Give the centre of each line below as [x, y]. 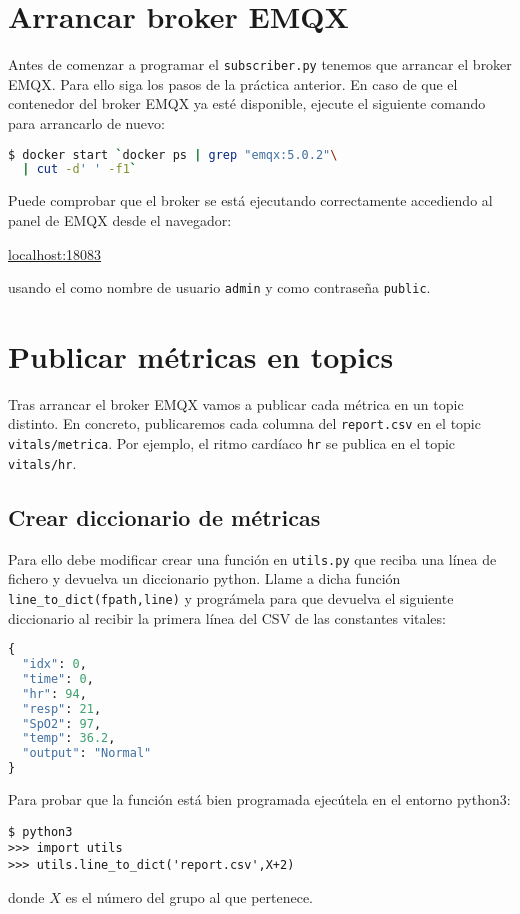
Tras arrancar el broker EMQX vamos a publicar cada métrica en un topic [236, 403]
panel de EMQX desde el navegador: [120, 219]
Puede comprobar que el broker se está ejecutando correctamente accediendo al [250, 200]
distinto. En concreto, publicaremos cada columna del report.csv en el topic [244, 423]
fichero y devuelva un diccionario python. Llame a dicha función [204, 578]
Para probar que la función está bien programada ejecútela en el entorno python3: [259, 799]
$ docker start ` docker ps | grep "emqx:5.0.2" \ [173, 154]
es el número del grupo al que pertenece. [189, 896]
